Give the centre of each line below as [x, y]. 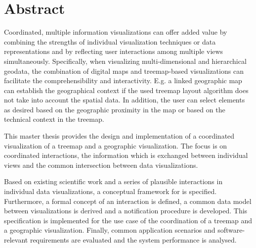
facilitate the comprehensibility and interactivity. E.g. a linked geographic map [123, 80]
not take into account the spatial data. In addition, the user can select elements [125, 100]
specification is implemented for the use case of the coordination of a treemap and [128, 220]
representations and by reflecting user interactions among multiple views [114, 51]
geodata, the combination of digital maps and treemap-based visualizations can [124, 71]
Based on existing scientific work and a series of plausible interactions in [113, 181]
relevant [16, 240]
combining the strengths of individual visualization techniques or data [110, 41]
